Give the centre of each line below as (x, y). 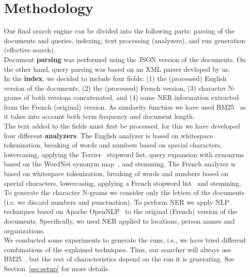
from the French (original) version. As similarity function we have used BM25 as (125, 106)
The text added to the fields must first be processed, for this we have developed (122, 126)
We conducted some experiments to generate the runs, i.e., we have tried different (125, 240)
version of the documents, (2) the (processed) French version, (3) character (115, 88)
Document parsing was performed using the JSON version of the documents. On (125, 59)
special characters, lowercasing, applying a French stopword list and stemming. (123, 183)
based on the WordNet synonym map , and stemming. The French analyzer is (120, 164)
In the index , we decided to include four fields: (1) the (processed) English (115, 78)
